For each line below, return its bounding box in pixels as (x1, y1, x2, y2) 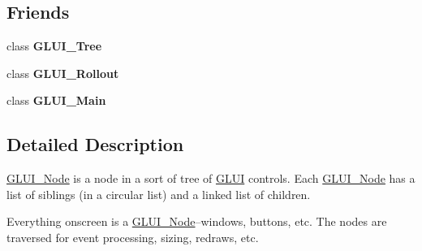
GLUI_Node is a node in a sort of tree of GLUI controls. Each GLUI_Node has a (6, 170, 416, 187)
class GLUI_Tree (6, 37, 102, 54)
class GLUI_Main (6, 92, 106, 109)
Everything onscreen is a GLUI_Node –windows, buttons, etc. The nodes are (6, 213, 387, 230)
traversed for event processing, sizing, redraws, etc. (6, 228, 259, 245)
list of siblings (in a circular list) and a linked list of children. (6, 185, 311, 202)
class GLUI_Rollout (6, 64, 119, 81)
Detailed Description (6, 132, 184, 157)
